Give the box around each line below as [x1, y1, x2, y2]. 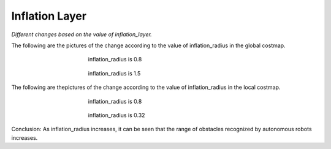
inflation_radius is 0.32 [88, 111, 145, 119]
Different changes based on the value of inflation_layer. [11, 31, 153, 38]
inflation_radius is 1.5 [88, 69, 141, 77]
